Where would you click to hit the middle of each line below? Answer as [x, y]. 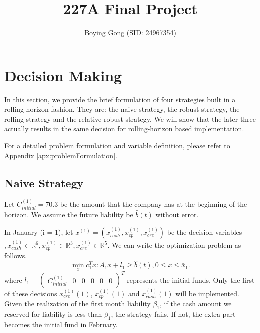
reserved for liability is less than [53, 314]
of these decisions [31, 293]
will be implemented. [207, 293]
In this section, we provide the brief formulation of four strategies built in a [120, 99]
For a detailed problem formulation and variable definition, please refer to [117, 146]
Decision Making [63, 75]
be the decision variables [205, 232]
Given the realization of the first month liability [77, 304]
